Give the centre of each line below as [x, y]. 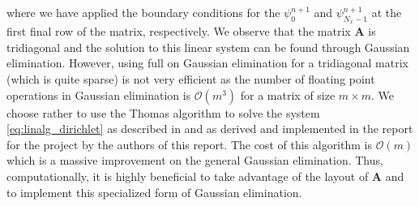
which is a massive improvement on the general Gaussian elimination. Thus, [195, 160]
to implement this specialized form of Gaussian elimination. [154, 192]
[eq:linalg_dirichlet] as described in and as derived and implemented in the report [210, 129]
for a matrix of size [288, 94]
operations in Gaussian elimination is [99, 94]
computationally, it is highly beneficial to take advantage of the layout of [188, 176]
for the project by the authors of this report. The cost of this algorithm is [189, 144]
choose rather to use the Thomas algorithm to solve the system [163, 112]
